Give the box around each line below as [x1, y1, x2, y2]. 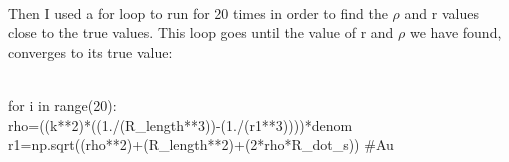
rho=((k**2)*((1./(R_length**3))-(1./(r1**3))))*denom [8, 114, 353, 135]
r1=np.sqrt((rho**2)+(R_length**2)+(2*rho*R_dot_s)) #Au [8, 134, 394, 155]
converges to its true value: [8, 41, 173, 62]
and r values [404, 2, 479, 23]
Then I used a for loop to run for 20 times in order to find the [8, 2, 388, 23]
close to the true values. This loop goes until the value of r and [8, 22, 394, 43]
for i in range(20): [8, 94, 117, 115]
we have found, [409, 22, 502, 43]
